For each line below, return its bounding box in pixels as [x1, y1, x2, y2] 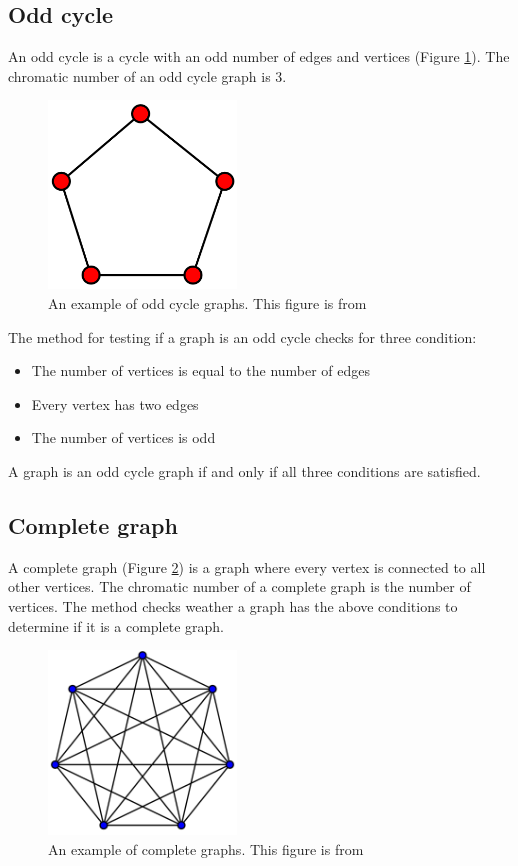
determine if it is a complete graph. [8, 615, 224, 636]
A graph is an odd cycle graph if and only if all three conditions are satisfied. [8, 460, 481, 481]
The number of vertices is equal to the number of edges [31, 360, 371, 381]
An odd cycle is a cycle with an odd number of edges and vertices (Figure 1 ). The [8, 46, 510, 67]
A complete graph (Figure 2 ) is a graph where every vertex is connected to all [8, 556, 486, 577]
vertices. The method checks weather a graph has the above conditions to [8, 595, 458, 616]
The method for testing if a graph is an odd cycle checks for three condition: [8, 326, 477, 347]
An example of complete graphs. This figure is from [48, 838, 364, 859]
